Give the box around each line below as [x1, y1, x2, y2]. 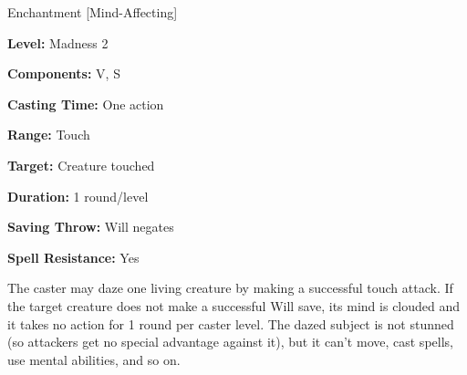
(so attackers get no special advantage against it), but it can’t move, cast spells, [7, 332, 453, 351]
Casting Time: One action [7, 94, 164, 113]
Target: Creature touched [7, 155, 155, 174]
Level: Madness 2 [7, 33, 109, 52]
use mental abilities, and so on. [7, 349, 181, 369]
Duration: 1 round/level [7, 186, 149, 205]
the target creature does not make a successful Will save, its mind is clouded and [7, 296, 461, 315]
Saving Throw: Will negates [7, 217, 174, 236]
